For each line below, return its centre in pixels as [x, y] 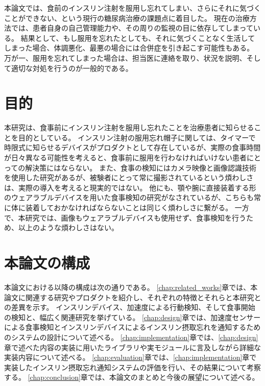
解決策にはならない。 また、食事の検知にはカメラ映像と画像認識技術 [141, 167]
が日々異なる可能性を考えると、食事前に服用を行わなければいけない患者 [126, 158]
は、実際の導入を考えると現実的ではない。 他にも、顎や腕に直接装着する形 [130, 187]
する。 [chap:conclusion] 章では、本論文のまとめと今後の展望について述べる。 [132, 377]
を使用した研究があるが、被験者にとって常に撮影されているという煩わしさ [129, 177]
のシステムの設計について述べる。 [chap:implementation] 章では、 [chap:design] [131, 337]
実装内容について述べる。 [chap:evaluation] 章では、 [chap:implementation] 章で [130, 357]
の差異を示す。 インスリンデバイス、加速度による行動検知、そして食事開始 [130, 307]
